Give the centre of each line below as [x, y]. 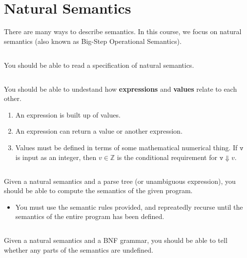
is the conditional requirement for [167, 157]
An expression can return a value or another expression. [99, 131]
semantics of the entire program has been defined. [90, 216]
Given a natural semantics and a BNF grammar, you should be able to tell [116, 240]
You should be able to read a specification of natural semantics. [99, 65]
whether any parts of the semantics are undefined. [79, 250]
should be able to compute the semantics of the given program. [98, 190]
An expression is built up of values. [68, 114]
